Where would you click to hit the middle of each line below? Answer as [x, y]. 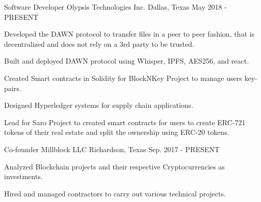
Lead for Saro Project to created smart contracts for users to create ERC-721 [125, 122]
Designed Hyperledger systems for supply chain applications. [99, 105]
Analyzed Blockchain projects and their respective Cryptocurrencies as [114, 166]
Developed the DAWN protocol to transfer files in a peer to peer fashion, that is [129, 34]
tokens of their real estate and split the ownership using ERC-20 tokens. [117, 132]
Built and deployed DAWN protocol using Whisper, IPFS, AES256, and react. [127, 61]
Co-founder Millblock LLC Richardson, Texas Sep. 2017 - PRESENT [112, 149]
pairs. [13, 88]
